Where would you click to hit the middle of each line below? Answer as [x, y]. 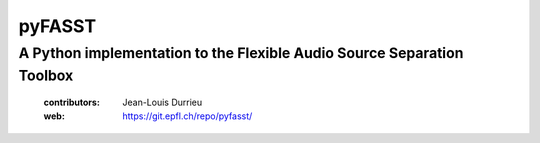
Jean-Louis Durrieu [162, 102]
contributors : [71, 102]
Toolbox [46, 75]
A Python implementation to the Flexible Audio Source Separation [241, 53]
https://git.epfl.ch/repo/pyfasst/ [187, 116]
